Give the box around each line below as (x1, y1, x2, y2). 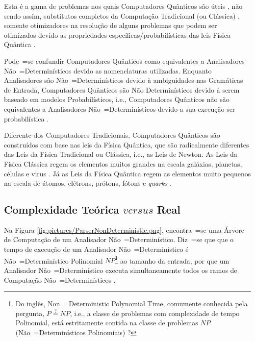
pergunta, (15, 308, 45, 318)
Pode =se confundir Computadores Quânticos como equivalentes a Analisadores (4, 55, 245, 66)
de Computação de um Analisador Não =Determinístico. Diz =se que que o (4, 234, 234, 244)
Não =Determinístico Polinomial (4, 255, 103, 266)
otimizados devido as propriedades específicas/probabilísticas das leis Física (4, 29, 230, 40)
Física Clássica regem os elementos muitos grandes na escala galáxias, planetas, (4, 158, 242, 169)
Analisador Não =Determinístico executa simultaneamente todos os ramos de (4, 265, 237, 275)
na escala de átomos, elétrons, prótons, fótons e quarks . (4, 178, 172, 188)
